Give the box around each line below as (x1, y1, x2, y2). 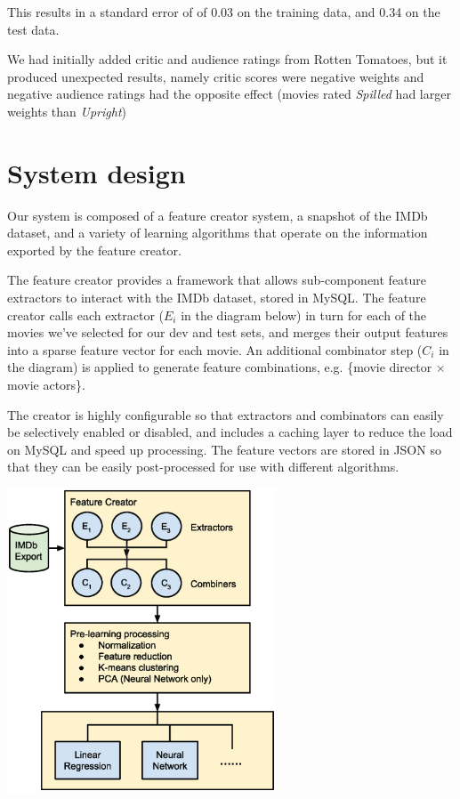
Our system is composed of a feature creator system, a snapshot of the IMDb (7, 206, 428, 224)
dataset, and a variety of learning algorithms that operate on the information (7, 223, 428, 242)
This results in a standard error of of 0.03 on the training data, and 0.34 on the (7, 3, 440, 20)
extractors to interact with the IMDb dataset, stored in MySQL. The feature (7, 288, 426, 307)
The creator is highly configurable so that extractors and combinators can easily (7, 405, 444, 424)
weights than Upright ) (7, 101, 126, 120)
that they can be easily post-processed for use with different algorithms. (7, 457, 399, 476)
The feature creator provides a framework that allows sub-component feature (7, 270, 427, 289)
